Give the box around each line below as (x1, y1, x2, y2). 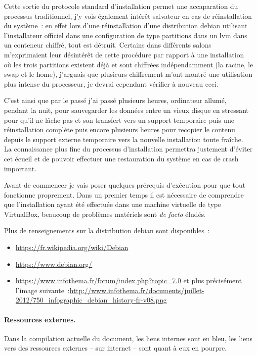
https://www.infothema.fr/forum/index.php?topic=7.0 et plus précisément (15, 275, 242, 286)
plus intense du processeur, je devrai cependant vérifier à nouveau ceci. (4, 78, 218, 89)
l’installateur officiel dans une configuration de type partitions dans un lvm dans (4, 30, 248, 40)
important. (4, 163, 37, 173)
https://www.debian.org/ (15, 258, 92, 269)
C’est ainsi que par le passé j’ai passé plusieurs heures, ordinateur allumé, (4, 95, 227, 105)
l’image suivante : (15, 285, 70, 295)
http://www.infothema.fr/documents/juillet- (69, 285, 205, 295)
